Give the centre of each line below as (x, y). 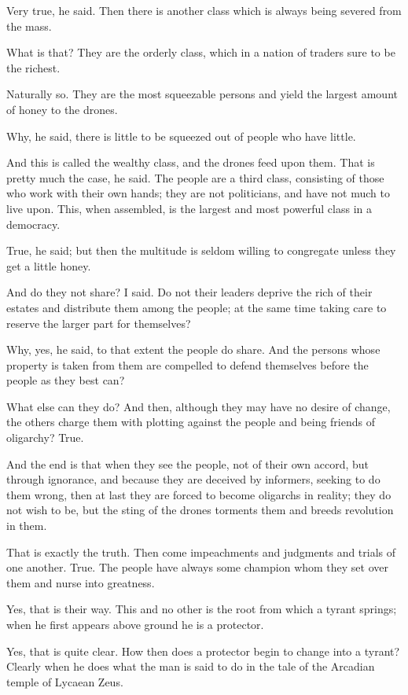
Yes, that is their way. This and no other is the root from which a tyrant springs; (202, 609)
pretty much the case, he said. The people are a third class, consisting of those (195, 177)
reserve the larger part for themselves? (99, 323)
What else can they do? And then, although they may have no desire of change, (198, 406)
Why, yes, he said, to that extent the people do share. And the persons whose (193, 349)
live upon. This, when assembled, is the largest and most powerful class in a (189, 208)
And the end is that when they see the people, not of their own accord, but (188, 463)
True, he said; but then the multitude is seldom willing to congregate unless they (201, 250)
